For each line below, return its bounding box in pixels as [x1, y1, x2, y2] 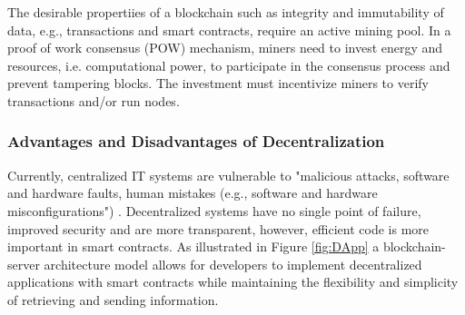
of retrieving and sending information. [7, 290, 219, 309]
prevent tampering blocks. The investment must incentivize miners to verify [7, 74, 429, 93]
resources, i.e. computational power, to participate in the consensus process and [7, 55, 450, 74]
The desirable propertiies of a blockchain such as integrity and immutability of [7, 3, 444, 21]
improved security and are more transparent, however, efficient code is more [7, 219, 430, 238]
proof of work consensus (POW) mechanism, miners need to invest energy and [7, 38, 443, 57]
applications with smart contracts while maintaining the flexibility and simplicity [7, 272, 459, 291]
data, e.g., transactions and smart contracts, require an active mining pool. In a [7, 20, 451, 39]
